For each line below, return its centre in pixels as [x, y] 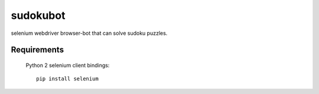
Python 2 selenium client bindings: [68, 65]
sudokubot [38, 15]
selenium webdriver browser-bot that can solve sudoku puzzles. [89, 33]
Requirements [38, 50]
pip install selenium [67, 79]
